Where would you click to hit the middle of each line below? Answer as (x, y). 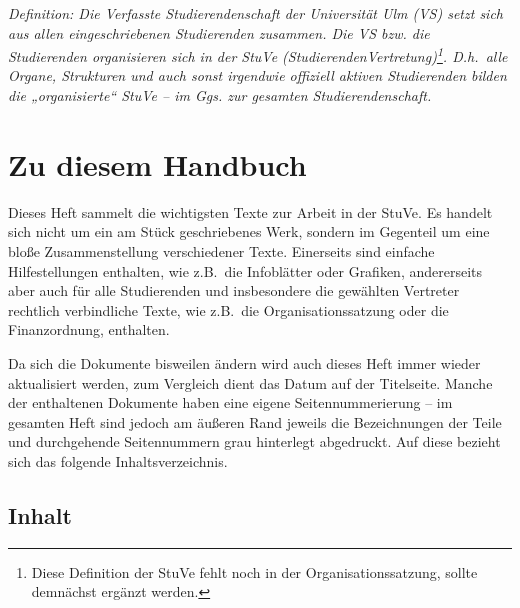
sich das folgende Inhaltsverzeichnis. (118, 460)
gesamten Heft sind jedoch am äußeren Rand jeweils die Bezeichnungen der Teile (255, 421)
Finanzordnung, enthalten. (89, 329)
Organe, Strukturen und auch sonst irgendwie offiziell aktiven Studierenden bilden (257, 75)
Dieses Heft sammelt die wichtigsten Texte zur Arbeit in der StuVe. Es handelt (250, 211)
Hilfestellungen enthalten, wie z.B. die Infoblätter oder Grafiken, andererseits (245, 270)
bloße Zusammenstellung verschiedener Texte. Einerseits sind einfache (221, 250)
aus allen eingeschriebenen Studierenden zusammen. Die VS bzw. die (219, 32)
